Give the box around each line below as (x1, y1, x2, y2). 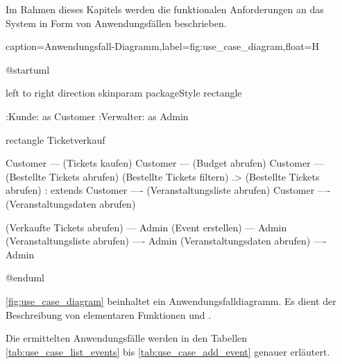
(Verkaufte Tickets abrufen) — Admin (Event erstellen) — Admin (6, 220, 287, 234)
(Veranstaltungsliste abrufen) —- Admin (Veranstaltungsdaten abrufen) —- (6, 233, 327, 248)
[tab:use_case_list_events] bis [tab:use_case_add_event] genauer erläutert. (6, 344, 330, 358)
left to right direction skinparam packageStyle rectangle (6, 85, 242, 100)
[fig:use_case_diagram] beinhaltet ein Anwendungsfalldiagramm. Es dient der (6, 293, 336, 308)
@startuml (6, 62, 50, 76)
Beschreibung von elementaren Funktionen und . (6, 307, 212, 322)
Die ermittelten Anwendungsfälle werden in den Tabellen (6, 331, 248, 345)
